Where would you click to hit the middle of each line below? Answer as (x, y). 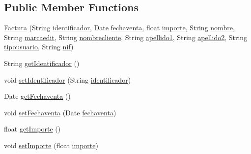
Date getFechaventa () (37, 96)
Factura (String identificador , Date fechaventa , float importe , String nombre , (119, 28)
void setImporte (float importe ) (51, 145)
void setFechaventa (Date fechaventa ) (60, 112)
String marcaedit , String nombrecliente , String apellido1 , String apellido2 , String (126, 37)
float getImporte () (32, 129)
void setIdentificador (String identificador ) (68, 79)
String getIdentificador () (42, 63)
